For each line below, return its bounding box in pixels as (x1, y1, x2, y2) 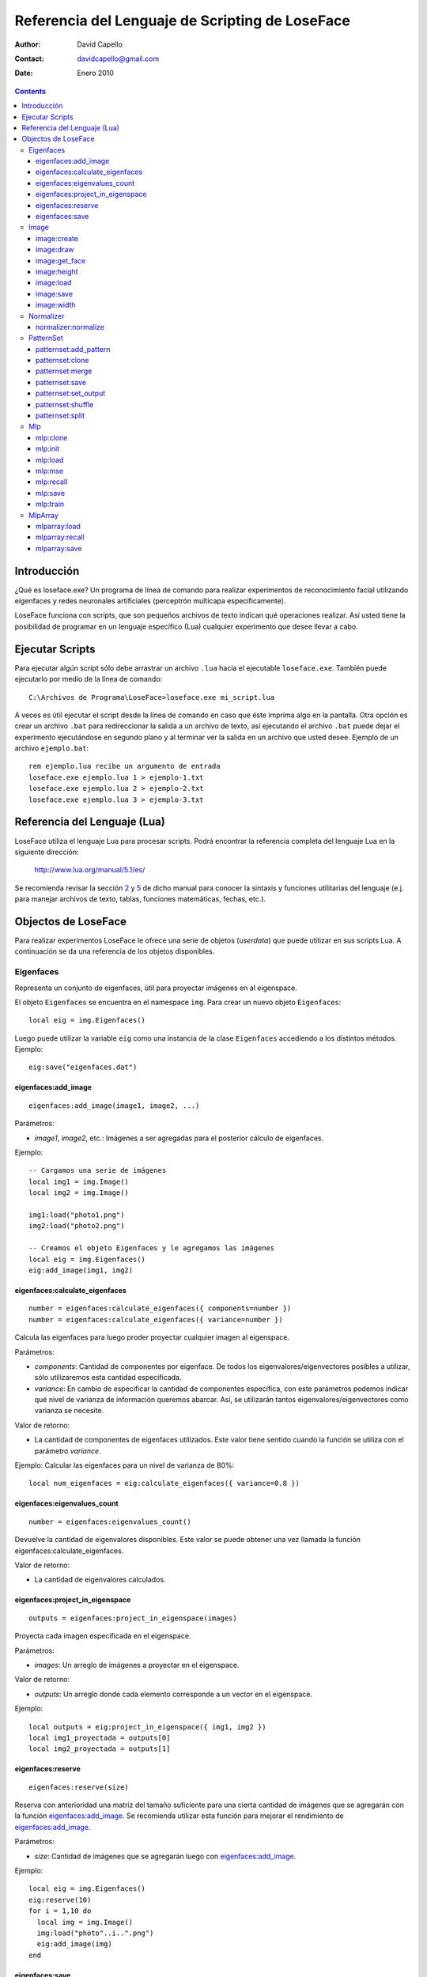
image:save (36, 289, 74, 298)
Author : (14, 40, 41, 49)
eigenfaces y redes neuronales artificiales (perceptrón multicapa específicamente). (14, 596, 286, 606)
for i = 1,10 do (28, 1907, 92, 1915)
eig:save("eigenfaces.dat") (28, 1063, 138, 1072)
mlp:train (36, 499, 65, 509)
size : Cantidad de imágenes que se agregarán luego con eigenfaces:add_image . (34, 1851, 297, 1861)
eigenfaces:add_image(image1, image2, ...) (28, 1101, 200, 1110)
